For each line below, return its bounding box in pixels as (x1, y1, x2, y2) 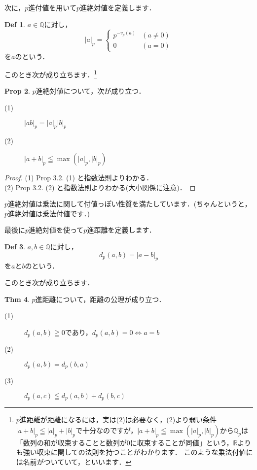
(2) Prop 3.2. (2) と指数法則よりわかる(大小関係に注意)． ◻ (4, 182, 196, 192)
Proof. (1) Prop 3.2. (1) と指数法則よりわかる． (4, 172, 153, 183)
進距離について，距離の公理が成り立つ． (35, 294, 166, 304)
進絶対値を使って (29, 225, 84, 235)
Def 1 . (4, 19, 25, 29)
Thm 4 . (4, 294, 30, 304)
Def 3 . (4, 241, 25, 251)
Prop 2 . (4, 86, 30, 96)
